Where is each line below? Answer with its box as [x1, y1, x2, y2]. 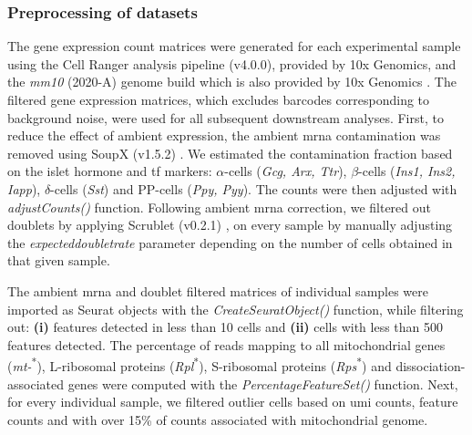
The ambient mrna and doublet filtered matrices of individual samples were [7, 281, 429, 300]
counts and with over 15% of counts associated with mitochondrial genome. [7, 409, 428, 429]
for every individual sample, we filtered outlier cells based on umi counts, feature [7, 392, 458, 411]
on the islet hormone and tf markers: [7, 161, 212, 181]
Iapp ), [7, 179, 41, 198]
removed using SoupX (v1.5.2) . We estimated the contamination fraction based [7, 143, 453, 162]
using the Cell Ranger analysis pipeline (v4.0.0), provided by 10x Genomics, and [7, 54, 457, 73]
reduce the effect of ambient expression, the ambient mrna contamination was [7, 126, 441, 145]
